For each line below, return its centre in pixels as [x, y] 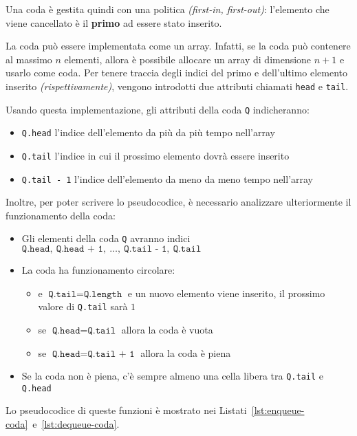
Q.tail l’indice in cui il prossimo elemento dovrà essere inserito [155, 155]
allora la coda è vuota [167, 329]
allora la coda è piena [186, 352]
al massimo [29, 59]
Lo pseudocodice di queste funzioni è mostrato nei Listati [126, 410]
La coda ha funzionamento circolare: [98, 270]
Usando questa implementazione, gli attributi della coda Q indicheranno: [158, 109]
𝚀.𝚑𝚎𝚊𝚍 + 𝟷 [79, 249]
